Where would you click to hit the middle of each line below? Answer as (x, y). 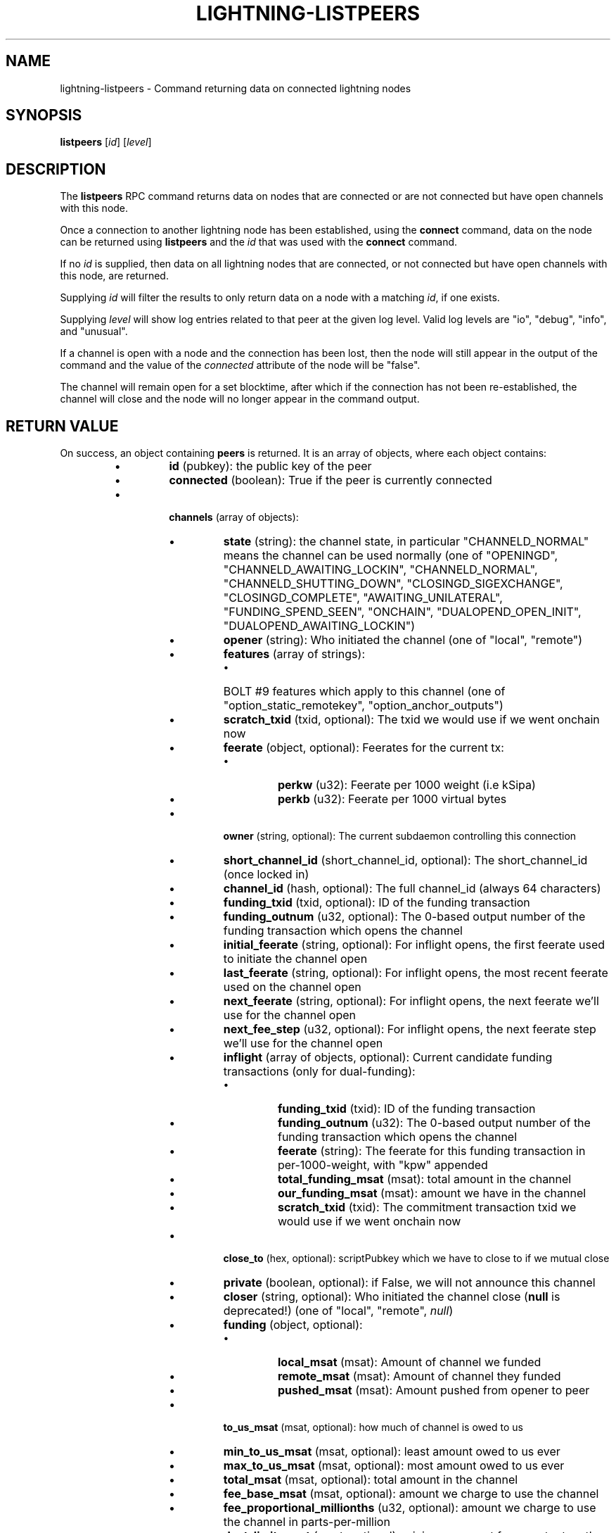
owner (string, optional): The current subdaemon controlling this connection (400, 836)
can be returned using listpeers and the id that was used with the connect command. (259, 242)
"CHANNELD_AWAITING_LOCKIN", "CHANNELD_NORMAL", (380, 570)
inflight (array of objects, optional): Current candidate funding (388, 1058)
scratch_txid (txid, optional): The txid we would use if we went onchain (411, 720)
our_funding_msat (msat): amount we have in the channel (432, 1193)
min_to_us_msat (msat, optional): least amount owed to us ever (392, 1452)
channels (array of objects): (234, 517)
